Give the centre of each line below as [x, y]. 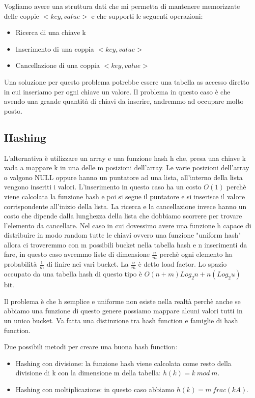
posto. [13, 110]
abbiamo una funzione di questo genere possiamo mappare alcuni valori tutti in [123, 311]
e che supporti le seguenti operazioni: [147, 15]
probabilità [20, 264]
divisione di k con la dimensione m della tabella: [88, 373]
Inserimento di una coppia [55, 48]
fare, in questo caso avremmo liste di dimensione [77, 254]
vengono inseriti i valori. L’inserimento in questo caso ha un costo [103, 187]
